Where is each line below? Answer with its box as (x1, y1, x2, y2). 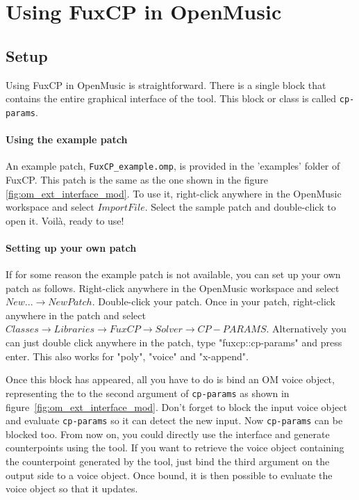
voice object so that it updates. (6, 481, 138, 496)
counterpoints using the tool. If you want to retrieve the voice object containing (6, 440, 344, 455)
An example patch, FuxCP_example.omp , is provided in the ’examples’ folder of (6, 159, 340, 173)
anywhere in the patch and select (6, 307, 146, 322)
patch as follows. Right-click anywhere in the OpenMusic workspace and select (6, 280, 340, 295)
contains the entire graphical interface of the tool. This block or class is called (6, 91, 337, 106)
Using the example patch (6, 132, 128, 147)
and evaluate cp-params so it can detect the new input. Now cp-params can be (6, 413, 343, 428)
